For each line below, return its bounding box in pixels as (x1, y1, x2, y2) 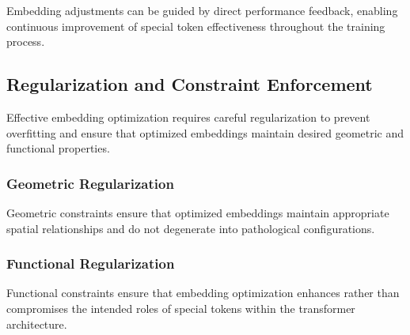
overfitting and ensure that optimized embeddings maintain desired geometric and (6, 124, 404, 141)
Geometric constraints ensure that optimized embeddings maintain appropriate (6, 204, 389, 220)
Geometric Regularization (6, 173, 174, 193)
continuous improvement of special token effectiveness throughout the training (6, 17, 385, 34)
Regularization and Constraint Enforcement (6, 72, 373, 96)
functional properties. (6, 140, 110, 156)
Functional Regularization (6, 254, 175, 273)
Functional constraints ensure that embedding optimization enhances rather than (6, 284, 400, 301)
